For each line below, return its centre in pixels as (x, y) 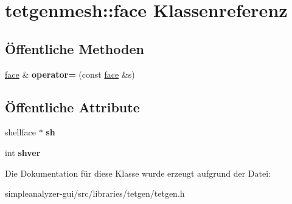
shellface (21, 132)
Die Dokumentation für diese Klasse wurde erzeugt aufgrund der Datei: (138, 173)
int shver (23, 152)
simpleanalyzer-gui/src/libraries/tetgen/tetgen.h (95, 193)
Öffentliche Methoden (75, 48)
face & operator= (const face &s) (70, 74)
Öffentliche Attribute (72, 107)
